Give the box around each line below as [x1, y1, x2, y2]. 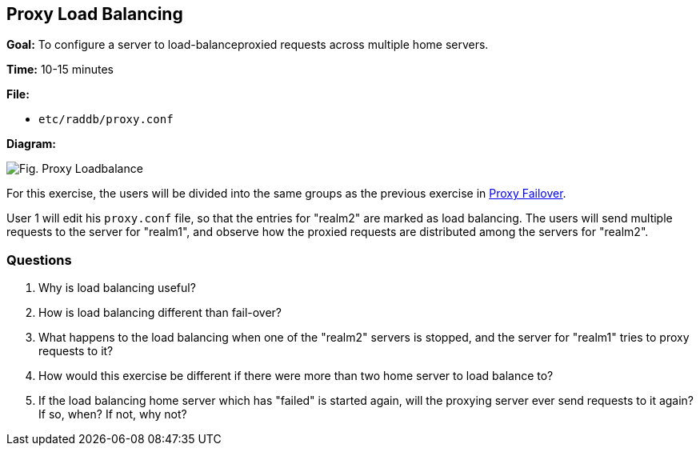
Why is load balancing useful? [38, 281, 196, 295]
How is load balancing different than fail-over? [38, 306, 282, 320]
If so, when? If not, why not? [38, 407, 187, 422]
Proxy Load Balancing [6, 4, 183, 24]
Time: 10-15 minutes [6, 62, 114, 77]
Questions [6, 251, 72, 268]
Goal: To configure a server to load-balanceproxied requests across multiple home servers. [6, 38, 489, 52]
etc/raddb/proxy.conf [38, 113, 174, 126]
